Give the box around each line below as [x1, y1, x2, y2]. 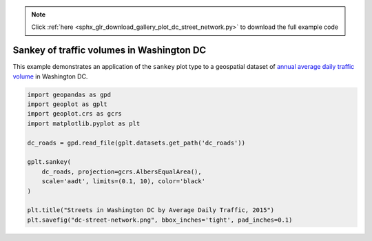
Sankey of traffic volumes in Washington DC [12, 45, 207, 56]
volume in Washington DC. [12, 72, 88, 81]
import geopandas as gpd [27, 90, 112, 98]
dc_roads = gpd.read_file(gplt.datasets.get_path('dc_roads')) [27, 138, 246, 147]
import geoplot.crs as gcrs [27, 110, 122, 118]
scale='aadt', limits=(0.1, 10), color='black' [41, 178, 206, 185]
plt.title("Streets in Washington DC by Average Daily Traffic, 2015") [27, 207, 275, 214]
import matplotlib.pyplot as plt [27, 119, 141, 127]
